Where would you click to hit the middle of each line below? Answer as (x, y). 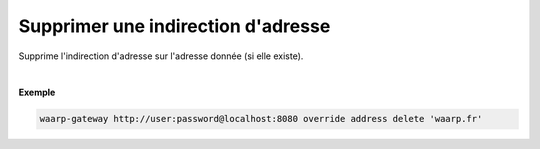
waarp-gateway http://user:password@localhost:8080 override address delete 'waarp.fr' (261, 119)
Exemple (37, 92)
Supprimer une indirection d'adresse (174, 26)
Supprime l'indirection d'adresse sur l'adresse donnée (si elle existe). (161, 56)
